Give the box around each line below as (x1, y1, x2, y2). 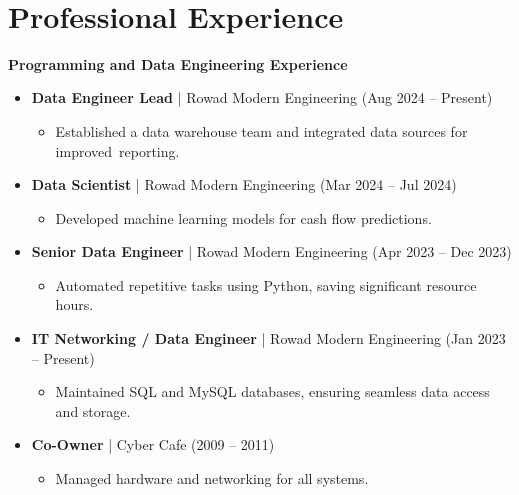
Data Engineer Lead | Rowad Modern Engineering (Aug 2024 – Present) (31, 87, 493, 108)
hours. (55, 294, 94, 315)
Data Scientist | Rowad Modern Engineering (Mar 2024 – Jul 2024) (31, 174, 457, 195)
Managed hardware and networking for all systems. (55, 468, 369, 489)
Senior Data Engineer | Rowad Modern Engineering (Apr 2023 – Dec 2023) (31, 241, 512, 262)
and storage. (55, 400, 131, 421)
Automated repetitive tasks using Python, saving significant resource (55, 274, 477, 295)
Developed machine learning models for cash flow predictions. (55, 207, 432, 228)
